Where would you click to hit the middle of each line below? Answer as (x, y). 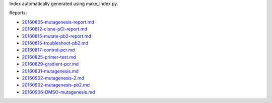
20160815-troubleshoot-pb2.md (55, 43)
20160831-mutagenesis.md (50, 71)
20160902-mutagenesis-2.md (53, 78)
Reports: (18, 13)
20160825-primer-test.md (49, 57)
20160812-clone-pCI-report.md (55, 29)
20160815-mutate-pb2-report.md (57, 36)
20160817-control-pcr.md (48, 50)
